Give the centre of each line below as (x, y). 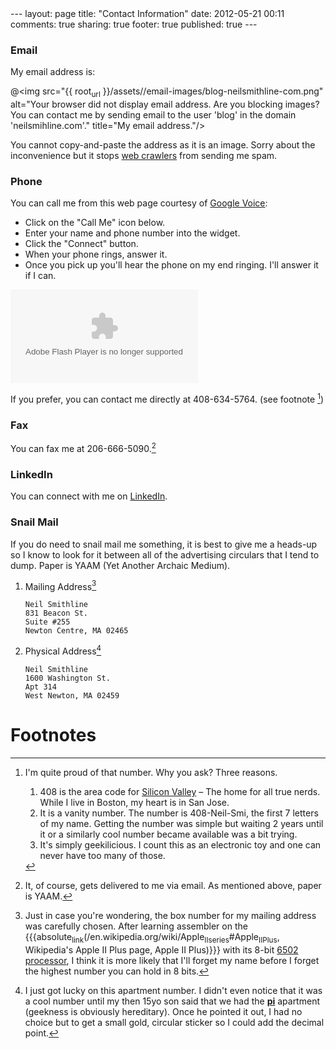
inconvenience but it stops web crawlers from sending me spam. (144, 156)
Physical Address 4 (63, 650)
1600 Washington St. (67, 678)
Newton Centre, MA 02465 (76, 631)
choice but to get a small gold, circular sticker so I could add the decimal (174, 1022)
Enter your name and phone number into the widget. (132, 233)
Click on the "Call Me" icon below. (95, 223)
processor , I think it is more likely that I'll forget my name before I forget (172, 960)
